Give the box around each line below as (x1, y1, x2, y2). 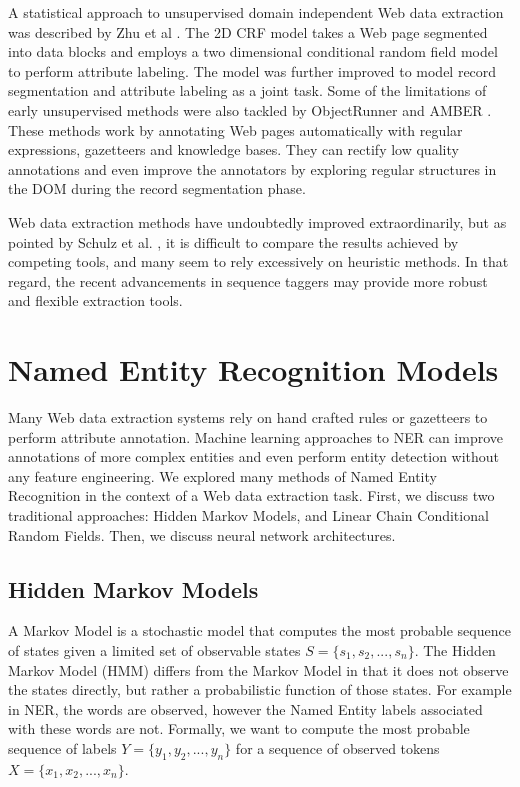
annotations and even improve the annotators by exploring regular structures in (8, 158, 497, 179)
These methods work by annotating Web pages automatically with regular (8, 119, 463, 140)
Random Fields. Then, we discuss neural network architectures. (8, 524, 396, 545)
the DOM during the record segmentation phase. (8, 178, 306, 199)
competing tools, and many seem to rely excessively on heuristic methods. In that (8, 251, 509, 272)
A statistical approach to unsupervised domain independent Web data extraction (8, 2, 504, 22)
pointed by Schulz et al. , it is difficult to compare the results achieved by (8, 231, 459, 252)
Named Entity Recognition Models (8, 349, 499, 390)
